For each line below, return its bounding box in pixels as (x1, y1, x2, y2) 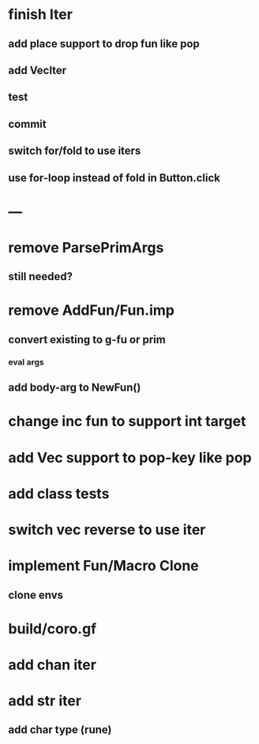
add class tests (8, 484, 110, 503)
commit (8, 117, 47, 131)
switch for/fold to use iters (8, 144, 141, 158)
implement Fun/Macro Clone (8, 557, 199, 575)
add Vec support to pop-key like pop (8, 448, 252, 466)
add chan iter (8, 656, 97, 674)
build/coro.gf (8, 619, 97, 637)
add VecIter (8, 63, 67, 77)
